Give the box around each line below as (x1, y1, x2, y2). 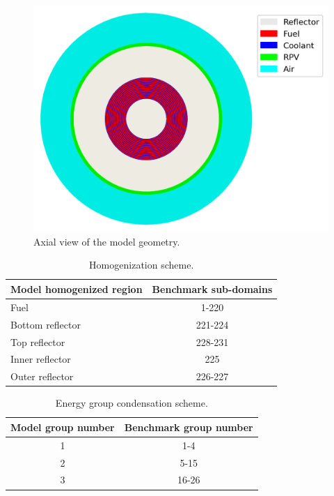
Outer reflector (10, 369, 74, 384)
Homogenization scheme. (89, 257, 194, 272)
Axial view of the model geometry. (33, 234, 180, 248)
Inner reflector (10, 352, 71, 366)
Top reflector (10, 334, 65, 349)
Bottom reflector (10, 317, 81, 331)
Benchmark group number (124, 419, 253, 434)
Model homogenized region (10, 281, 143, 296)
